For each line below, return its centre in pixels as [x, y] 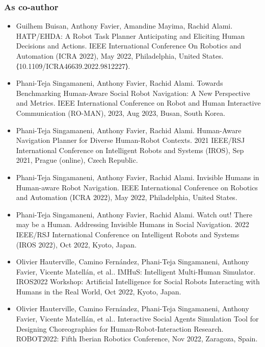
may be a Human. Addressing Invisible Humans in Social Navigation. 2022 [132, 224]
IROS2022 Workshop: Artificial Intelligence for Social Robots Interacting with [138, 281]
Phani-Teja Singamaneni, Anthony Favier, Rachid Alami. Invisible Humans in [138, 177]
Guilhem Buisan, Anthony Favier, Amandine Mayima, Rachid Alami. [124, 26]
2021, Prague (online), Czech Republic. [77, 160]
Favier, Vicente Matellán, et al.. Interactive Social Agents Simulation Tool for [137, 319]
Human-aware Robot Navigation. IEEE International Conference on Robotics [137, 187]
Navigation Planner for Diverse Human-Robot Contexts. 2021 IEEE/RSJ [130, 140]
